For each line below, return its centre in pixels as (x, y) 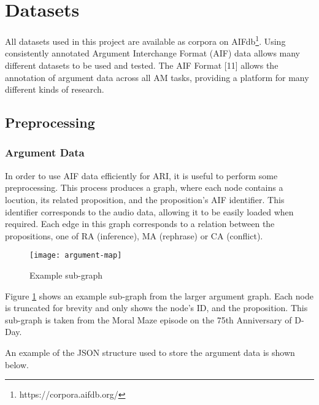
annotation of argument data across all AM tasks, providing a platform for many (157, 77)
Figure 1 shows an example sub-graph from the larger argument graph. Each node (159, 295)
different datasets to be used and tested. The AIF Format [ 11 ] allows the (142, 65)
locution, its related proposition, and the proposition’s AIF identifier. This (145, 199)
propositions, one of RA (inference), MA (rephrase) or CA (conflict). (134, 235)
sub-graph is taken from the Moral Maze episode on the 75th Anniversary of (148, 319)
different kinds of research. (55, 89)
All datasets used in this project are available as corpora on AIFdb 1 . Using (145, 40)
